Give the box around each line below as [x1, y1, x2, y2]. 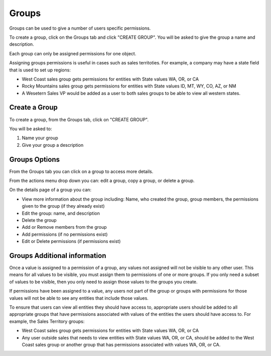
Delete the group [22, 217, 57, 223]
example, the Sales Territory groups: [9, 318, 85, 324]
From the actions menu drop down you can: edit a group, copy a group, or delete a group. [9, 177, 195, 184]
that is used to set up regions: [9, 67, 71, 73]
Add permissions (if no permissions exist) [22, 231, 108, 237]
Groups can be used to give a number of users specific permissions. [9, 25, 151, 31]
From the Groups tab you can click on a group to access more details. [9, 168, 154, 174]
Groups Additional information [9, 251, 106, 260]
